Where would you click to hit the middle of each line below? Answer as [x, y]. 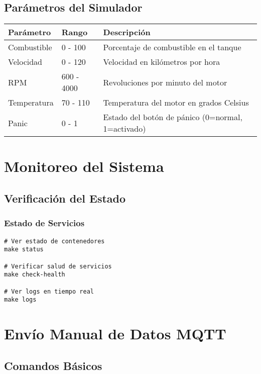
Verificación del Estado [65, 198]
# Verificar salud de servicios [58, 266]
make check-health [35, 275]
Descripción [127, 32]
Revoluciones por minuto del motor [165, 82]
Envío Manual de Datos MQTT [115, 334]
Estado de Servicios [44, 223]
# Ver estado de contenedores [54, 241]
